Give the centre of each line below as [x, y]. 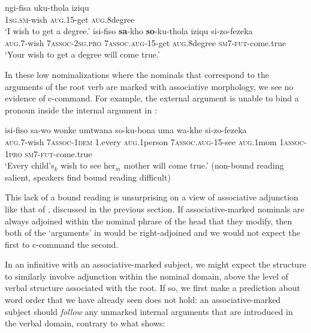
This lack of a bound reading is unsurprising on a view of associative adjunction [152, 197]
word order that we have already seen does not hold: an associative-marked [143, 300]
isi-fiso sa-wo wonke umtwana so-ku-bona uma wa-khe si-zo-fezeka [126, 130]
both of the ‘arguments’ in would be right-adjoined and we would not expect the [153, 232]
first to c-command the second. [62, 244]
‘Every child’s [30, 165]
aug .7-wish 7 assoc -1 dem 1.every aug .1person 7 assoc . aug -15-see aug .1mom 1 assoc [155, 141]
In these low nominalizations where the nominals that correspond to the [137, 74]
